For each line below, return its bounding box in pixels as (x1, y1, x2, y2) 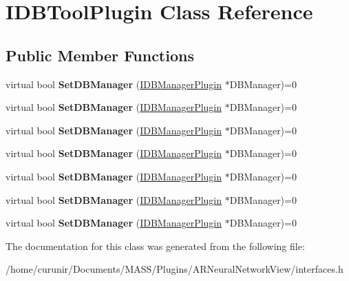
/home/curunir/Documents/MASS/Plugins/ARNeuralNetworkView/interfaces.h (6, 262, 343, 276)
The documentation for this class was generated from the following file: (6, 238, 305, 253)
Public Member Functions (6, 44, 194, 65)
